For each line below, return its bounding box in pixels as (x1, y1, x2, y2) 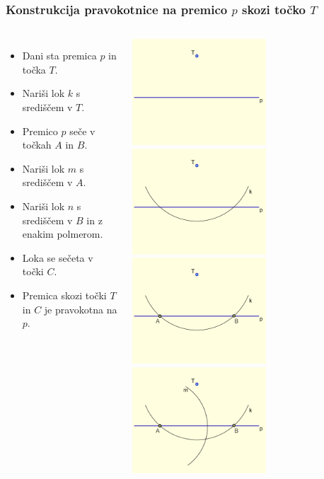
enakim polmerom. (22, 226, 103, 241)
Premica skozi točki (22, 287, 107, 302)
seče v (69, 123, 96, 138)
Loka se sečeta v (22, 250, 93, 265)
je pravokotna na (44, 301, 117, 316)
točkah (22, 137, 52, 152)
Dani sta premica (22, 48, 97, 63)
